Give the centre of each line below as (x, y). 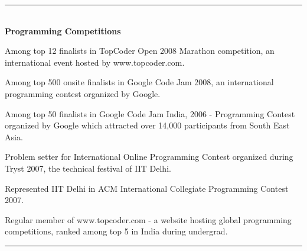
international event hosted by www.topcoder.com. (95, 62)
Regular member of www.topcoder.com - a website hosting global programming (148, 219)
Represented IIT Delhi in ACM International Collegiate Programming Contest (147, 188)
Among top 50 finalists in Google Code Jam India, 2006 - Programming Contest (150, 113)
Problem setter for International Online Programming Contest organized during (149, 157)
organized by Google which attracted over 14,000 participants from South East (147, 125)
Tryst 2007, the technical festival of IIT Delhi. (88, 168)
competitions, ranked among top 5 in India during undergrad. (116, 231)
